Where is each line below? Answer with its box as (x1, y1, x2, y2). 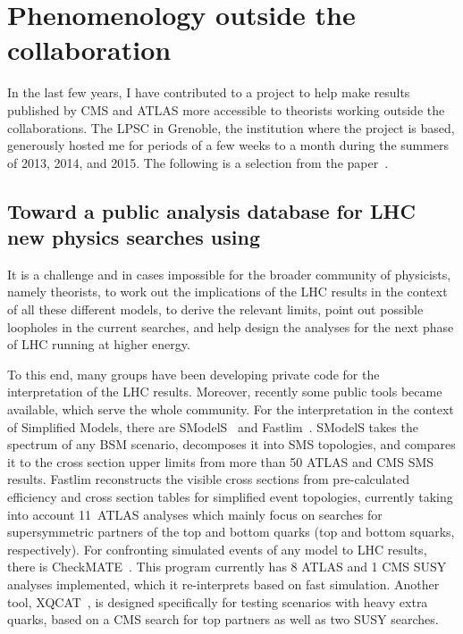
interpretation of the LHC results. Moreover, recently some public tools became (7, 382, 442, 401)
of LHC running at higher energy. (7, 335, 190, 354)
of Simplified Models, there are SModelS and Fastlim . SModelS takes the (7, 417, 418, 436)
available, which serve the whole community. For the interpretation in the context (7, 400, 454, 419)
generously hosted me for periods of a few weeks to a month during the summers (7, 136, 450, 154)
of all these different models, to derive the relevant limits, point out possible (7, 300, 424, 319)
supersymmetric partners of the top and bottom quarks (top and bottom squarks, (7, 522, 455, 541)
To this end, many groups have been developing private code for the (7, 364, 380, 383)
